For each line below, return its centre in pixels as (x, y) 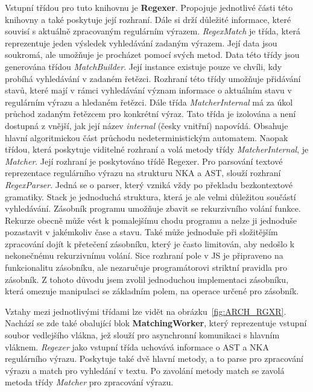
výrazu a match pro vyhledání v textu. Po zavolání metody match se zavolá (145, 370)
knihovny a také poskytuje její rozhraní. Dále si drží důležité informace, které (148, 19)
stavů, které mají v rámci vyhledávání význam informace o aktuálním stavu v (148, 90)
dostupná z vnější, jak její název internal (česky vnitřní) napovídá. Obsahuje (147, 125)
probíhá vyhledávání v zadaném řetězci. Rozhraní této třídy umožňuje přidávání (153, 78)
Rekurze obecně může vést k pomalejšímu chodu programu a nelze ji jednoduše (151, 220)
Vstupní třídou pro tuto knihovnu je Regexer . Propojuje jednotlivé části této (149, 7)
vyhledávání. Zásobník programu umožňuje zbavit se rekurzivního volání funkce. (153, 208)
